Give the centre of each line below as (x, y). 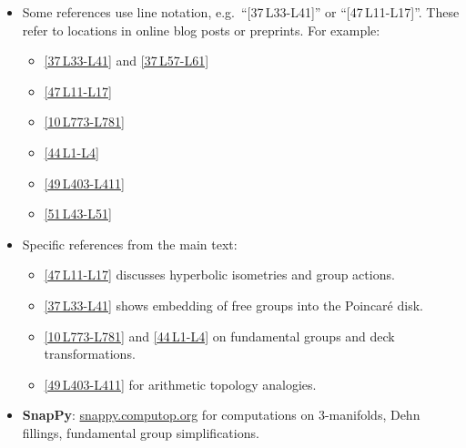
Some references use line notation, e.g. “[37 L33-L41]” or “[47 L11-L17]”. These (241, 12)
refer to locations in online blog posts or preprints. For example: (201, 30)
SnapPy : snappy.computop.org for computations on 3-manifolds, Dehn (221, 415)
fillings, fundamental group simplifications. (141, 432)
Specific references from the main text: (130, 244)
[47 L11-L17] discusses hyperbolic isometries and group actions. (219, 275)
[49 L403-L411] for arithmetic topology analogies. (180, 384)
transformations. (90, 354)
